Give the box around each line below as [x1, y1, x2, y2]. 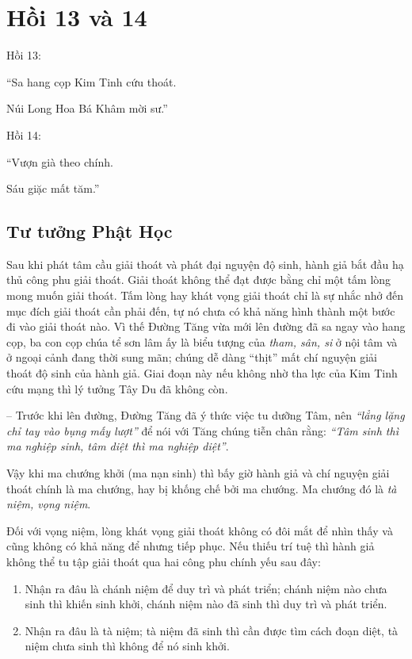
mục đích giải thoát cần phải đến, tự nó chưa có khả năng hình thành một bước [6, 302, 395, 319]
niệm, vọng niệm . [6, 496, 91, 512]
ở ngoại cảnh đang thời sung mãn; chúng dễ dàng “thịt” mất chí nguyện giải [6, 349, 377, 366]
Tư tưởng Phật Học [6, 219, 173, 243]
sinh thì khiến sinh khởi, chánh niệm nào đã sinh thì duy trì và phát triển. [25, 596, 387, 612]
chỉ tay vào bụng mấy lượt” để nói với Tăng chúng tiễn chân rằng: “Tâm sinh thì [6, 422, 399, 439]
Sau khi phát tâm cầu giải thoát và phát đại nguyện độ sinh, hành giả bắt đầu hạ [6, 255, 404, 272]
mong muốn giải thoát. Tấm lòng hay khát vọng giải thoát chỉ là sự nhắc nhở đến [6, 287, 403, 304]
